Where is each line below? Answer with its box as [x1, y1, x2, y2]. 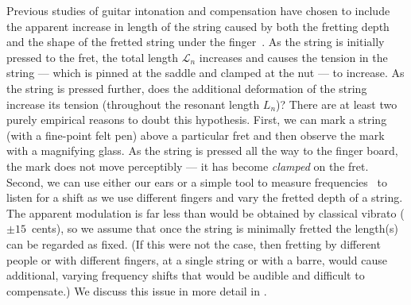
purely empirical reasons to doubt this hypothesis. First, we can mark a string [6, 111, 387, 128]
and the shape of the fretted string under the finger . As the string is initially [6, 33, 385, 50]
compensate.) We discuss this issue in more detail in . [6, 282, 267, 299]
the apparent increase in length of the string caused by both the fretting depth [6, 17, 390, 34]
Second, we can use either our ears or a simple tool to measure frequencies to [6, 173, 387, 190]
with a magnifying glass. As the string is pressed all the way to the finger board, [6, 142, 398, 159]
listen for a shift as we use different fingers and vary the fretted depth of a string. [6, 189, 403, 206]
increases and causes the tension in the [199, 48, 388, 65]
